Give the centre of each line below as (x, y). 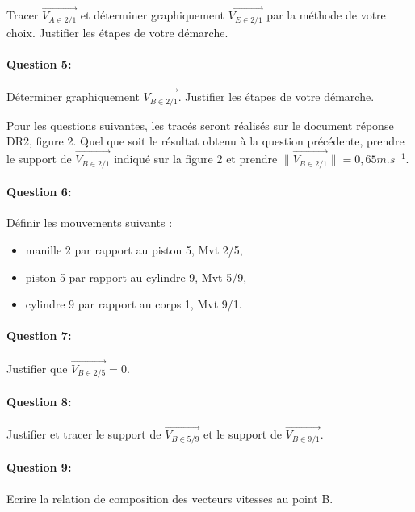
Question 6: (39, 192)
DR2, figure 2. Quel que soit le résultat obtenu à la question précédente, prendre (205, 141)
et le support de (242, 434)
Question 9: (39, 467)
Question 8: (39, 401)
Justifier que (37, 368)
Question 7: (39, 336)
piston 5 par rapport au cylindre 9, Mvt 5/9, (136, 277)
